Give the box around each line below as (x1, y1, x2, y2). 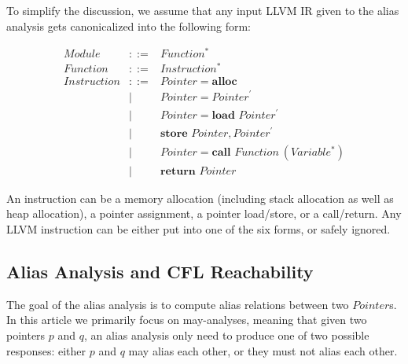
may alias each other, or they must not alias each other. (128, 342, 398, 358)
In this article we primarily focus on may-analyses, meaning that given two (6, 311, 367, 328)
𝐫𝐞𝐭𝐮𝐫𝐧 (160, 165, 196, 177)
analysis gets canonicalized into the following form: (6, 17, 251, 34)
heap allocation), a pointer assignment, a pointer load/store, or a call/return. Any (6, 205, 402, 222)
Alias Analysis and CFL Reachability (6, 259, 314, 283)
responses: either (6, 342, 86, 358)
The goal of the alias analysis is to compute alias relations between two (6, 296, 349, 312)
